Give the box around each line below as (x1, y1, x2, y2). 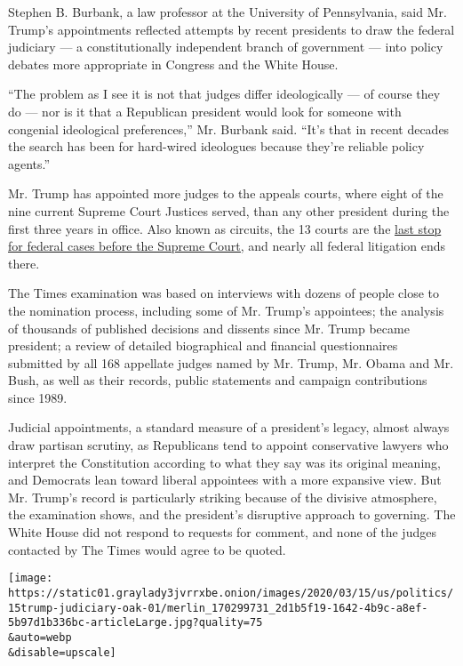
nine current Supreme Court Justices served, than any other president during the (8, 201, 450, 220)
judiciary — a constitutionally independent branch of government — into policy (8, 37, 443, 56)
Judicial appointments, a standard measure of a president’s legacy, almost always (8, 418, 450, 437)
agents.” (8, 154, 51, 173)
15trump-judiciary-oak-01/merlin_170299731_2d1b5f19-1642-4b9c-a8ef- (8, 601, 428, 614)
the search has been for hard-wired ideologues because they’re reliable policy (8, 137, 425, 156)
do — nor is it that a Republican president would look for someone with (8, 101, 402, 120)
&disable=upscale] (8, 646, 116, 659)
